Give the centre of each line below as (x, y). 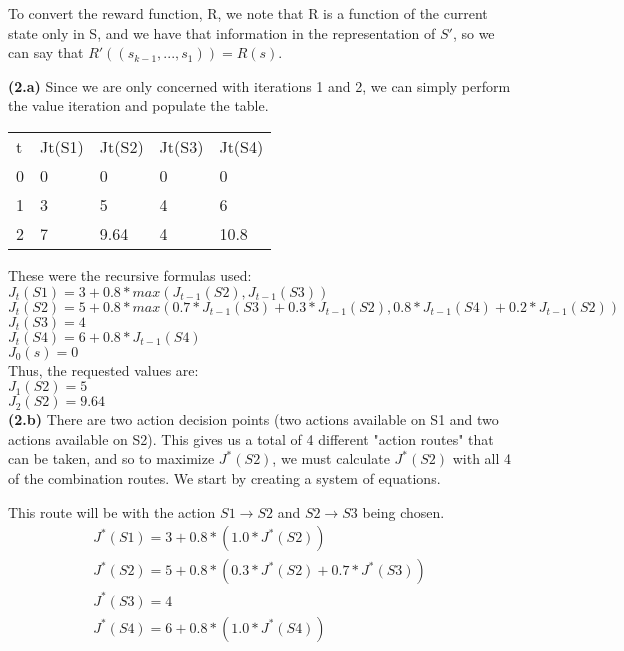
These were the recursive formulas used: (130, 274)
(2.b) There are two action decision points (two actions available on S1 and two (253, 419)
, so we (473, 32)
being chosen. (403, 511)
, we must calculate (331, 458)
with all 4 (482, 458)
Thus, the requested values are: (103, 369)
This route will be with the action (112, 511)
